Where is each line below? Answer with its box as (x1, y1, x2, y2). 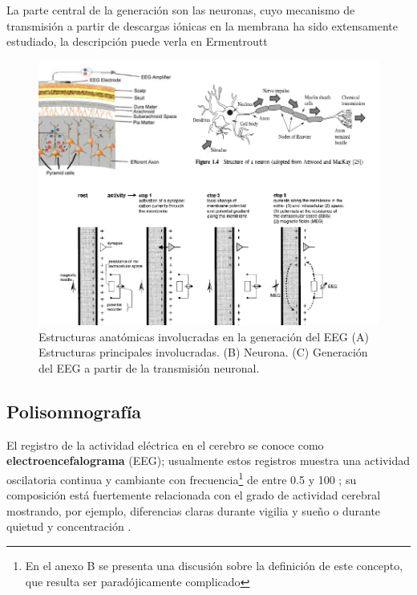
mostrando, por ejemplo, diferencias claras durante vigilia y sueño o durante (6, 502, 381, 519)
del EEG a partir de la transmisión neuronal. (38, 359, 260, 376)
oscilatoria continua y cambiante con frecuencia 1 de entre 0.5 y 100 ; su (6, 468, 357, 487)
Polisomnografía (6, 398, 142, 423)
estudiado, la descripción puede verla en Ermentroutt (6, 33, 268, 50)
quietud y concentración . (6, 518, 132, 535)
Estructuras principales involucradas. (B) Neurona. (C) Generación (38, 344, 368, 361)
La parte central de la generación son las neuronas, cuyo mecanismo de (6, 2, 355, 18)
